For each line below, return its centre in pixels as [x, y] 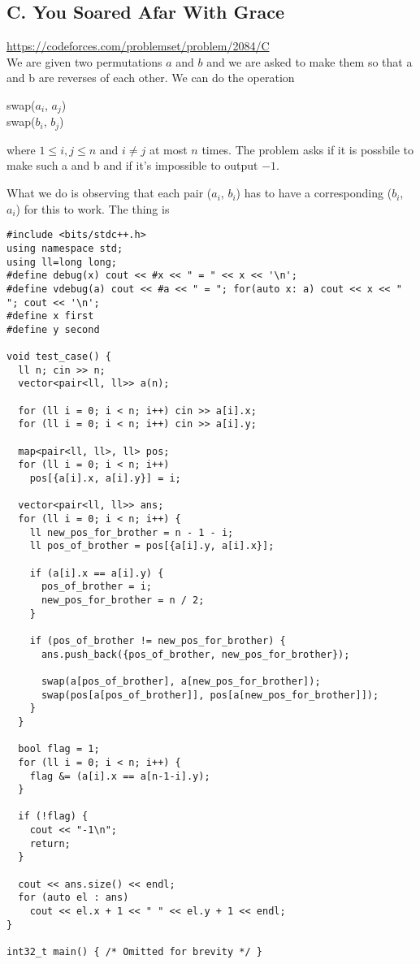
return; [50, 843]
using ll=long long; [62, 262]
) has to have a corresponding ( [314, 193]
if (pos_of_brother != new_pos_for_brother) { [158, 640]
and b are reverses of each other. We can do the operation [151, 78]
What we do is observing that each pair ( [109, 193]
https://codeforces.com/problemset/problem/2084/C [138, 46]
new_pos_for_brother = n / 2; [123, 600]
